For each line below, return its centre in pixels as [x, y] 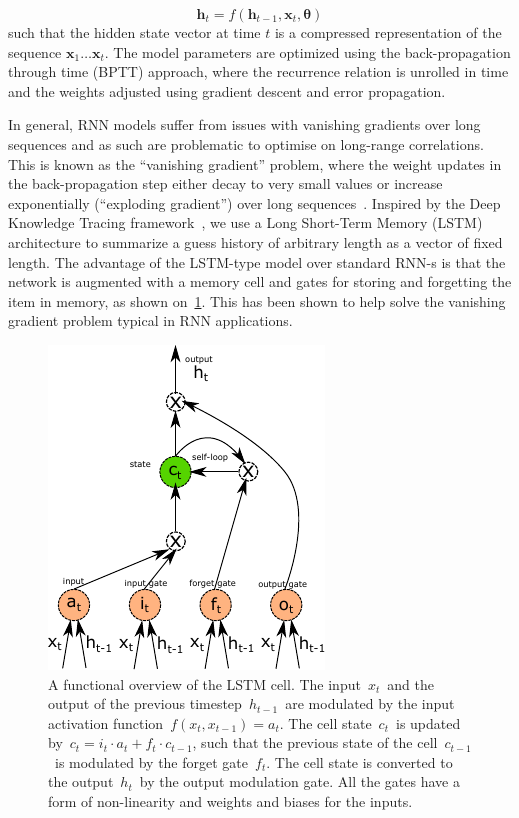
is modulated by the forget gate [151, 761]
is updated [428, 722]
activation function [106, 722]
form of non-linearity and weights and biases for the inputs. [230, 801]
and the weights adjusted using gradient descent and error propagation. [227, 90]
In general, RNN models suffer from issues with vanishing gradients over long [244, 124]
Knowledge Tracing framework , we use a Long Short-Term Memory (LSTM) [245, 222]
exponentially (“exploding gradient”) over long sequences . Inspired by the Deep [254, 202]
